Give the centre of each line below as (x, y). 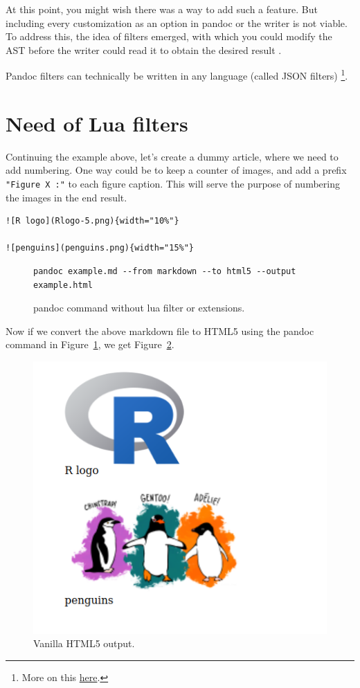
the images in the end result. (66, 197)
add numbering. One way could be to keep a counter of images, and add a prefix (176, 170)
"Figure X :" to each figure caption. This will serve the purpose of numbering (173, 183)
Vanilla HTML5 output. (84, 643)
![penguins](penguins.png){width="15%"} (100, 248)
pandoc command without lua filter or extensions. (139, 308)
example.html (63, 285)
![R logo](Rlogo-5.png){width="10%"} (92, 221)
